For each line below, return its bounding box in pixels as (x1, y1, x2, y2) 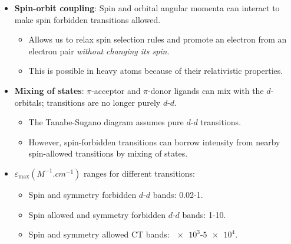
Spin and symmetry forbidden (28, 188, 137, 200)
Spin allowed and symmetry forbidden (28, 208, 166, 220)
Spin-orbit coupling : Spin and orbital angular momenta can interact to (14, 2, 280, 14)
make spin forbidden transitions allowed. (14, 13, 161, 25)
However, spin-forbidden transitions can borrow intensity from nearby (28, 135, 280, 148)
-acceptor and (91, 84, 141, 96)
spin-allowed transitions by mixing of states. (28, 147, 188, 160)
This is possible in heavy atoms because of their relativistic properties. (28, 64, 283, 77)
